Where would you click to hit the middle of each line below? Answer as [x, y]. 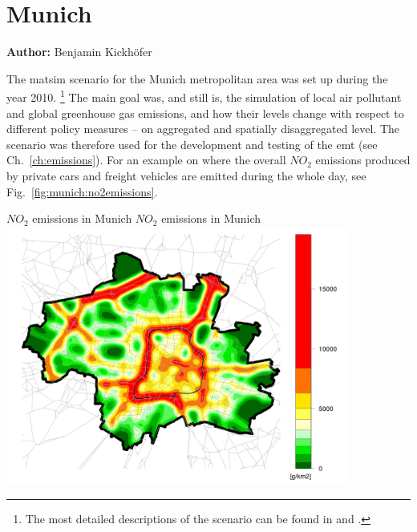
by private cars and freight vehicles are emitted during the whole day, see [186, 175]
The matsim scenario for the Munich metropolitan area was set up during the [197, 78]
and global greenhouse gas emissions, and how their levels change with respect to [205, 113]
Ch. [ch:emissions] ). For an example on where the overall [146, 160]
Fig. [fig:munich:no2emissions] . [82, 191]
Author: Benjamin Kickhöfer [79, 52]
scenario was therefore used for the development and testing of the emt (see [192, 144]
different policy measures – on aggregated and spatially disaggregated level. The [203, 129]
